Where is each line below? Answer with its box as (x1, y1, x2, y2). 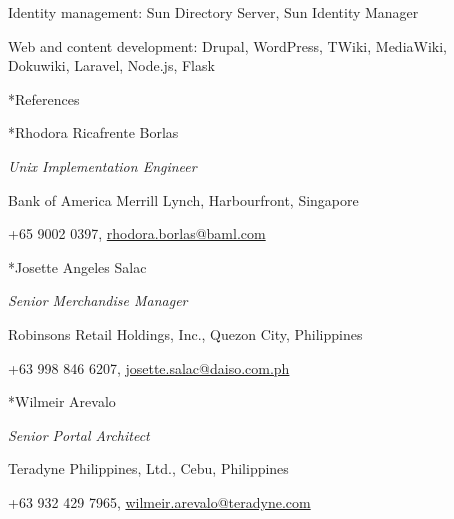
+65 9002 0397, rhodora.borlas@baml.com (8, 223, 266, 244)
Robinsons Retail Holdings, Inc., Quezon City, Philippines (8, 323, 363, 344)
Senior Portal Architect (8, 424, 150, 445)
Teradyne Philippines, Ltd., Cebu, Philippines (8, 458, 289, 479)
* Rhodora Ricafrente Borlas (8, 122, 179, 143)
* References (8, 88, 80, 109)
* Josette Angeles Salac (8, 256, 147, 277)
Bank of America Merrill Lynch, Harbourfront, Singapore (8, 189, 359, 210)
